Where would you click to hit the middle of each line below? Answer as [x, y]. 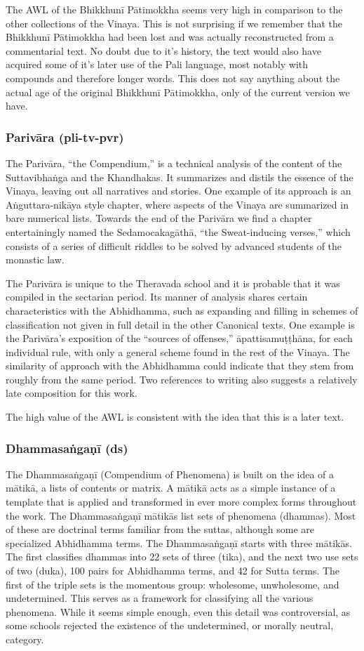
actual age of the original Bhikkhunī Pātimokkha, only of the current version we [178, 92]
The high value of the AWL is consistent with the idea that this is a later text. [175, 417]
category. [25, 639]
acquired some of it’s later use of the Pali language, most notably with [157, 64]
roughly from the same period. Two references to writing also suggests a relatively [182, 379]
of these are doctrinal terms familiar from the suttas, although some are [160, 529]
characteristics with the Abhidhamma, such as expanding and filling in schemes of [182, 310]
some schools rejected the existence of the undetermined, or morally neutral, [170, 625]
